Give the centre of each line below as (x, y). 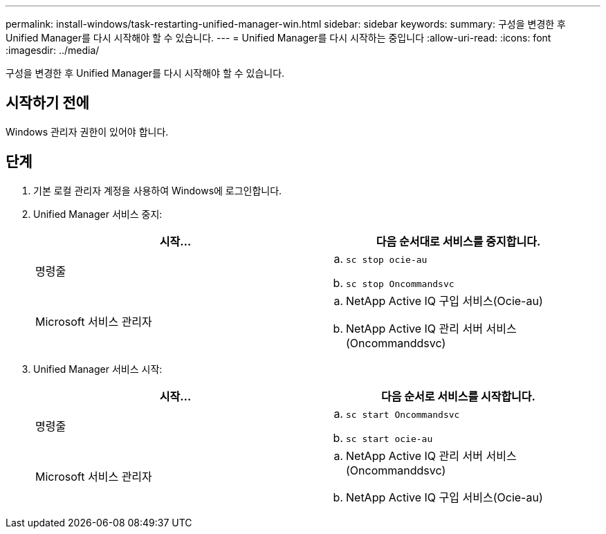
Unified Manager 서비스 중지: (98, 214)
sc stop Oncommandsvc (400, 284)
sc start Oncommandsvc (403, 414)
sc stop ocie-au (387, 259)
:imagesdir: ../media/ (53, 50)
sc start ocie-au (389, 439)
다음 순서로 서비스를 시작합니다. (458, 396)
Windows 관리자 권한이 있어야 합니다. (87, 131)
